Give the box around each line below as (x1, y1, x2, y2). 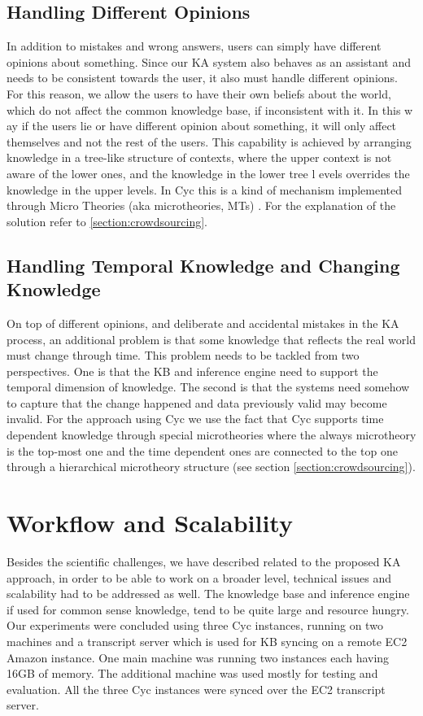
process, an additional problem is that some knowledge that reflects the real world (7, 330, 416, 347)
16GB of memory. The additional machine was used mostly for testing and (7, 665, 378, 682)
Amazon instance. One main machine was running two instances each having (7, 648, 390, 666)
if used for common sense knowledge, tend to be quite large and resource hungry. (7, 600, 409, 618)
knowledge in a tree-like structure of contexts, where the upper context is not (7, 149, 392, 166)
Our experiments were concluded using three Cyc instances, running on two (7, 617, 383, 634)
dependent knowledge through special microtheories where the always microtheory (7, 426, 416, 443)
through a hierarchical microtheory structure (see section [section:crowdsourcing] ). (7, 458, 416, 475)
